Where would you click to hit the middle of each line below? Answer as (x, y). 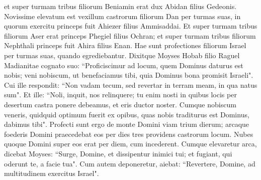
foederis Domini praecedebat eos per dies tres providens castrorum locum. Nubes (129, 134)
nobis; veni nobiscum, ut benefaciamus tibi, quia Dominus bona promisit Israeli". (129, 75)
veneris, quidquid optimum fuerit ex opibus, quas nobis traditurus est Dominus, (127, 114)
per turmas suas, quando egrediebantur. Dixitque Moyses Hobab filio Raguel (122, 55)
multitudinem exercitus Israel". (52, 173)
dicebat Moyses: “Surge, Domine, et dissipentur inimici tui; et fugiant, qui (118, 153)
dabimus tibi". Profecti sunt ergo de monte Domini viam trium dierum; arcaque (127, 124)
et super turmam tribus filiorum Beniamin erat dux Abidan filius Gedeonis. (120, 6)
